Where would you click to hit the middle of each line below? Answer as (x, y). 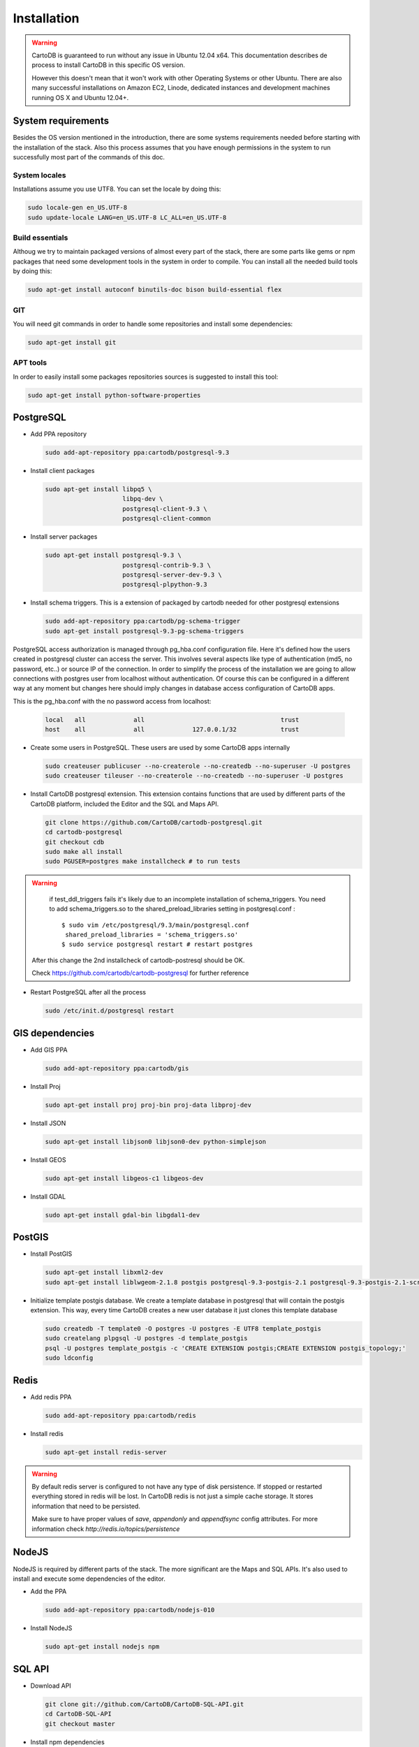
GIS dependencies (54, 1033)
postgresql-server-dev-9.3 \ (172, 575)
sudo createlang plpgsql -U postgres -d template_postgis (146, 1339)
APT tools (30, 363)
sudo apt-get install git (72, 342)
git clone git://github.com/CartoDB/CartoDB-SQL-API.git (145, 1704)
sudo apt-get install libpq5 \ (99, 490)
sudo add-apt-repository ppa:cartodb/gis (117, 1068)
